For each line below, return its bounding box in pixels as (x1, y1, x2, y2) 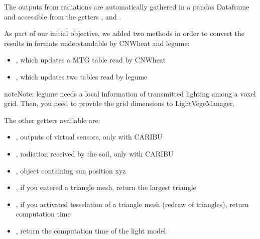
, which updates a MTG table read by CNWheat (16, 54, 166, 65)
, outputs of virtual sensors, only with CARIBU (16, 131, 163, 142)
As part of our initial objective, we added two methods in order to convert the (4, 28, 245, 38)
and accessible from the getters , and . (4, 11, 121, 21)
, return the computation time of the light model (16, 225, 166, 235)
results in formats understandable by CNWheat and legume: (4, 37, 190, 48)
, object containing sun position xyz (16, 165, 126, 175)
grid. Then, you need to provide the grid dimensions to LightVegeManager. (4, 98, 235, 108)
